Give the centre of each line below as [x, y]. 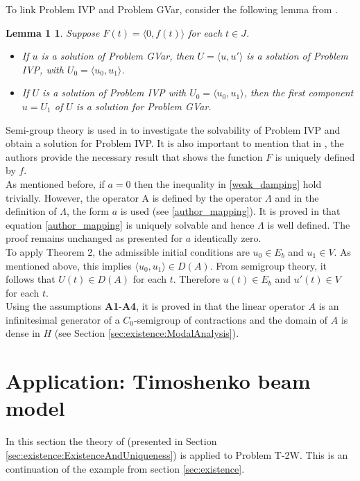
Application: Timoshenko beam [158, 381]
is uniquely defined [315, 156]
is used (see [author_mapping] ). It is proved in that [230, 211]
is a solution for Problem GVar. [144, 106]
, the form [88, 211]
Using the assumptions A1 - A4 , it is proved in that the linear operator [155, 306]
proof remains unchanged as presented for [94, 238]
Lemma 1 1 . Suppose [53, 32]
